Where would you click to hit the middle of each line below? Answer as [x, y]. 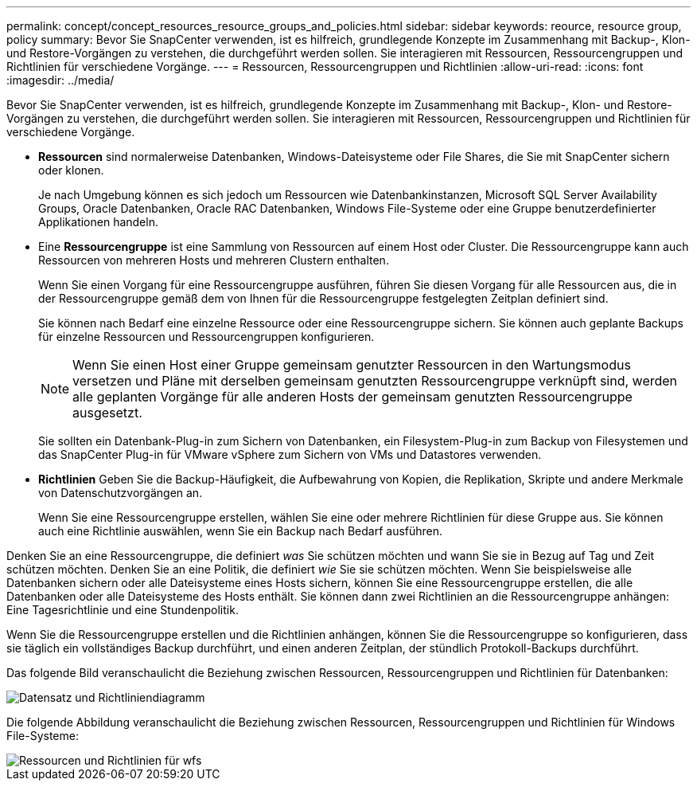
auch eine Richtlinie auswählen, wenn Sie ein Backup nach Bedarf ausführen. [241, 531]
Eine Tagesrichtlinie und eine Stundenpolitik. [123, 610]
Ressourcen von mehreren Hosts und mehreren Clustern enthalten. [214, 260]
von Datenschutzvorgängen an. [121, 493]
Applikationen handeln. [98, 222]
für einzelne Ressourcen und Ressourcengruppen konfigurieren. [206, 337]
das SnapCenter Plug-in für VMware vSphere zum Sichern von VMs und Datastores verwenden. [290, 454]
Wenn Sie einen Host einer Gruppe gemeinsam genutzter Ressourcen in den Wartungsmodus [352, 365]
